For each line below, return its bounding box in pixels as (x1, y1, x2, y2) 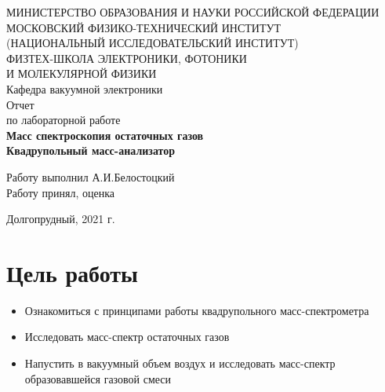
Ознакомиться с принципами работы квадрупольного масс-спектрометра (24, 302, 369, 318)
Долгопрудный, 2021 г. (6, 211, 115, 227)
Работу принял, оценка (6, 184, 114, 200)
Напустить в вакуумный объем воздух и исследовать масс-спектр (24, 355, 336, 372)
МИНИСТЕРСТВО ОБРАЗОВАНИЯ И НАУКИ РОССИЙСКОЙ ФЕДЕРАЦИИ (6, 4, 380, 20)
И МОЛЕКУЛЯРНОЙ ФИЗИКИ (6, 65, 157, 82)
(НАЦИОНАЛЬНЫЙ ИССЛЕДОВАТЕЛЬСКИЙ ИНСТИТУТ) (6, 35, 299, 51)
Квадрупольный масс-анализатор (6, 142, 176, 159)
